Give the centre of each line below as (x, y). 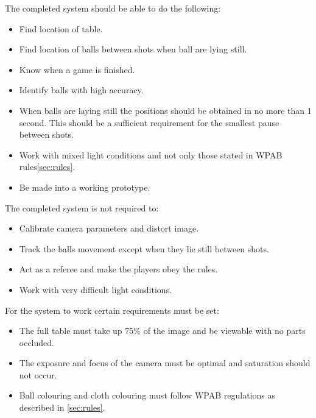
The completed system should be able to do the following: (113, 8)
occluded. (37, 342)
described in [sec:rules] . (62, 407)
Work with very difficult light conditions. (96, 289)
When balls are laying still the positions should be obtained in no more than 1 (165, 110)
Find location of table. (61, 28)
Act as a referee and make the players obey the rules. (118, 269)
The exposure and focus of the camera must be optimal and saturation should (165, 363)
